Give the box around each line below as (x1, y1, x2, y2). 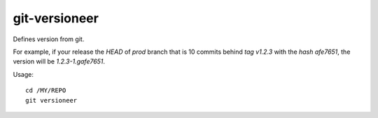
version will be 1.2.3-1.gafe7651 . (13, 57, 105, 66)
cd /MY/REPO (25, 87, 66, 94)
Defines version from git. (13, 35, 85, 43)
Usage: (13, 70, 34, 78)
